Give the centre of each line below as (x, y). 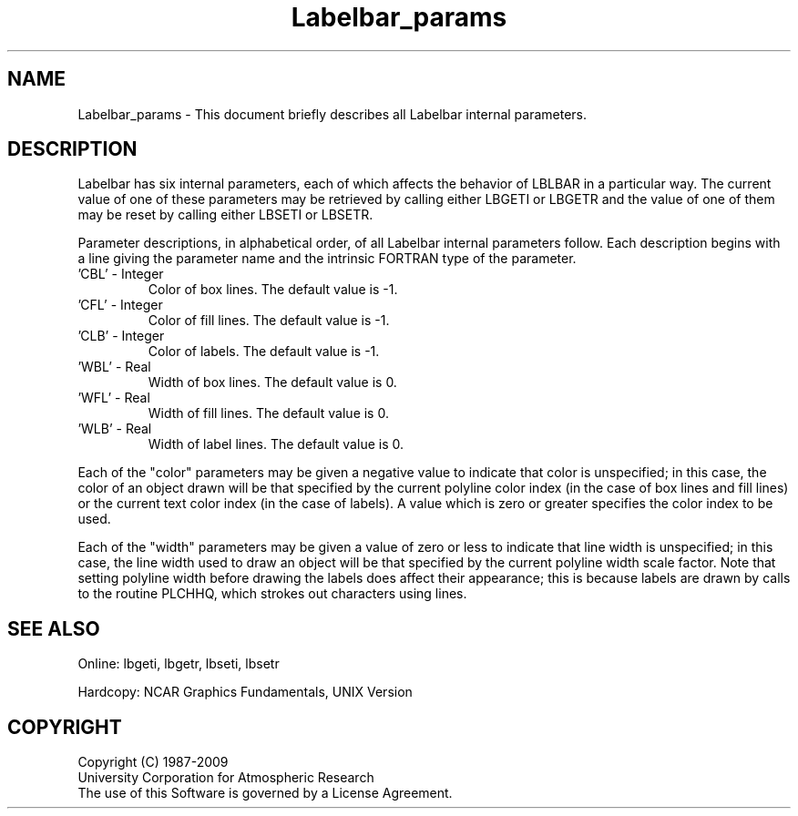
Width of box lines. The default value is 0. (272, 382)
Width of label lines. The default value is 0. (276, 444)
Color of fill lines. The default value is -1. (269, 321)
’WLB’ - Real (115, 429)
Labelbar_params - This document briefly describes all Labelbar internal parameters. (332, 114)
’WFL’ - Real (114, 398)
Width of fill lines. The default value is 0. (268, 413)
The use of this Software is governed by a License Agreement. (265, 793)
